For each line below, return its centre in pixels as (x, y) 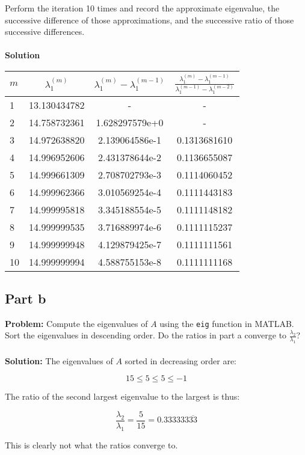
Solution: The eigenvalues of (59, 360)
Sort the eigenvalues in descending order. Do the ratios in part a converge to (146, 335)
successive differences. (45, 32)
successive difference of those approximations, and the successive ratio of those (149, 20)
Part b (26, 298)
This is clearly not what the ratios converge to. (91, 444)
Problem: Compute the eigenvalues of (76, 323)
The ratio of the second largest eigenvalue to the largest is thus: (122, 396)
